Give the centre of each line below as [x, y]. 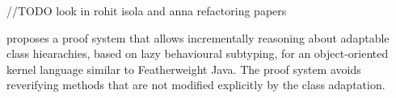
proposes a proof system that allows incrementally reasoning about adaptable [198, 37]
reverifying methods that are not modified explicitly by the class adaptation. [196, 85]
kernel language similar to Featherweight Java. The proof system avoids [184, 69]
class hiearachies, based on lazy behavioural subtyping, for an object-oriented [198, 53]
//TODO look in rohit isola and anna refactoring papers [147, 10]
